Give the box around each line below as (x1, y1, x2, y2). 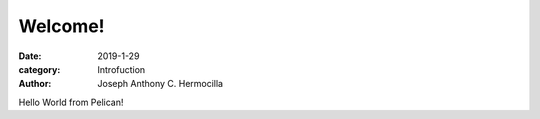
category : (18, 63, 61, 75)
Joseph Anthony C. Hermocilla (97, 78, 224, 90)
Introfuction (97, 63, 146, 75)
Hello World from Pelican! (18, 96, 124, 108)
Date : (18, 50, 42, 62)
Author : (18, 78, 52, 90)
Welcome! (18, 15, 105, 37)
